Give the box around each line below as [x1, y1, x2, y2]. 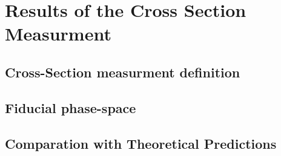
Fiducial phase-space [5, 98, 136, 117]
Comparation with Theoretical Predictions [5, 134, 277, 152]
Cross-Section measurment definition [5, 62, 240, 81]
